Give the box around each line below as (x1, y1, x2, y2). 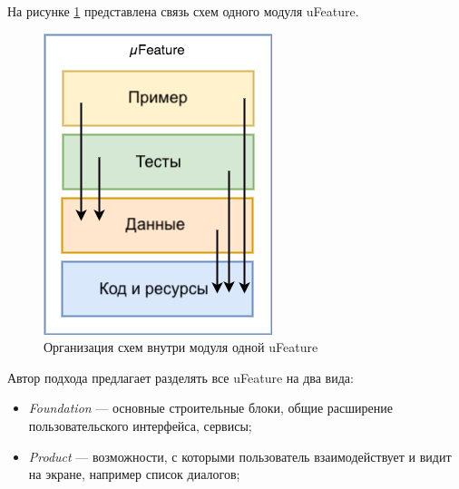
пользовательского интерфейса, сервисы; (28, 416, 252, 435)
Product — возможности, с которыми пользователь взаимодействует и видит (28, 446, 452, 465)
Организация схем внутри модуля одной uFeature (44, 337, 318, 357)
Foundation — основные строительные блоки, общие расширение (28, 398, 393, 417)
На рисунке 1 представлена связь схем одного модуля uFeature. (7, 2, 359, 20)
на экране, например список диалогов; (28, 465, 240, 484)
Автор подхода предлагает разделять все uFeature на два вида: (7, 367, 354, 386)
